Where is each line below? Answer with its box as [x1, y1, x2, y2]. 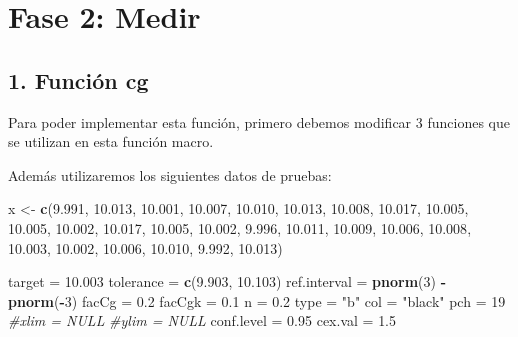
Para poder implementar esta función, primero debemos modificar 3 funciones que [8, 111, 510, 132]
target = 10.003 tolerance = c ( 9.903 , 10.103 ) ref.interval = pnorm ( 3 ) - [8, 271, 447, 292]
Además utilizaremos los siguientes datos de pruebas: [8, 164, 332, 185]
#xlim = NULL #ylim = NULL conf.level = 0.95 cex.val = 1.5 [8, 310, 397, 331]
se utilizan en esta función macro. [8, 131, 214, 152]
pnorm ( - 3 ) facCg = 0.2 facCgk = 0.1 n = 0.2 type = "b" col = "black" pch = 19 [8, 290, 506, 311]
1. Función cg [8, 64, 149, 95]
